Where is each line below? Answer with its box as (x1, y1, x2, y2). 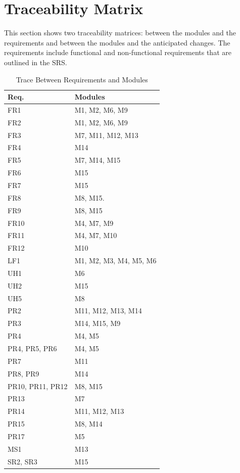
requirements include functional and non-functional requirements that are (4, 47, 231, 58)
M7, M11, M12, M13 (74, 129, 138, 140)
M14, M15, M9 (74, 318, 121, 328)
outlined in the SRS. (4, 57, 67, 67)
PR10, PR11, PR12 (8, 381, 68, 391)
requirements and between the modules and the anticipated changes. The (4, 37, 230, 48)
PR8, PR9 (8, 368, 39, 379)
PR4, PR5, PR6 (8, 343, 57, 353)
